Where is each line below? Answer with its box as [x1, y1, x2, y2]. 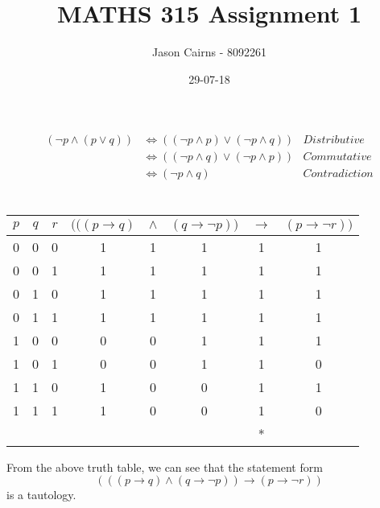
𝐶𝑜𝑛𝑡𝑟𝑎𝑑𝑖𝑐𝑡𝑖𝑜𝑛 [303, 168, 374, 180]
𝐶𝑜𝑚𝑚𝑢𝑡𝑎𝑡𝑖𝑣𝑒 [303, 151, 372, 163]
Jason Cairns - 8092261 [152, 43, 266, 60]
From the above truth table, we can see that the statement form [6, 458, 323, 475]
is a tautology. [6, 486, 76, 503]
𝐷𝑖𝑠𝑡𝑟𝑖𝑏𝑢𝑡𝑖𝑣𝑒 [303, 134, 365, 147]
